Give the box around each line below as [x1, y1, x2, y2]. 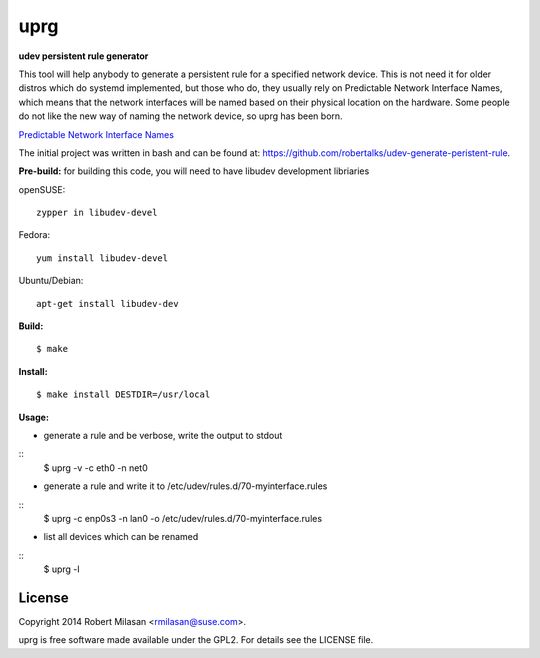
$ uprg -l [43, 563, 80, 575]
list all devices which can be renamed [43, 531, 199, 543]
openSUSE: [18, 183, 66, 195]
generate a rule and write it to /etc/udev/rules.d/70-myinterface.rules [43, 480, 328, 492]
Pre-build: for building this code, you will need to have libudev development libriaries [18, 165, 370, 177]
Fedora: [18, 229, 51, 241]
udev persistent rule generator [18, 50, 149, 62]
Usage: [18, 411, 50, 423]
